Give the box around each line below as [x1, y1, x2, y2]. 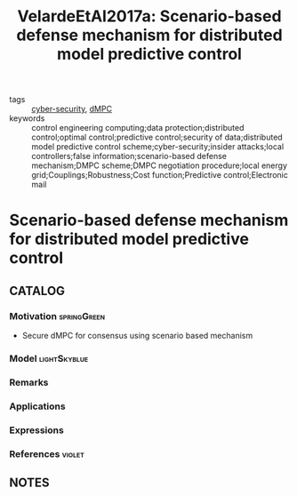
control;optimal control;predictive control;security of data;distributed [31, 132, 283, 143]
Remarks [9, 376, 49, 388]
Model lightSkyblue [9, 352, 89, 364]
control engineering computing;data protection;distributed [31, 123, 245, 133]
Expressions [9, 424, 64, 436]
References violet [9, 447, 84, 460]
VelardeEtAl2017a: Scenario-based [17, 6, 282, 27]
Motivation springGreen [9, 309, 105, 322]
